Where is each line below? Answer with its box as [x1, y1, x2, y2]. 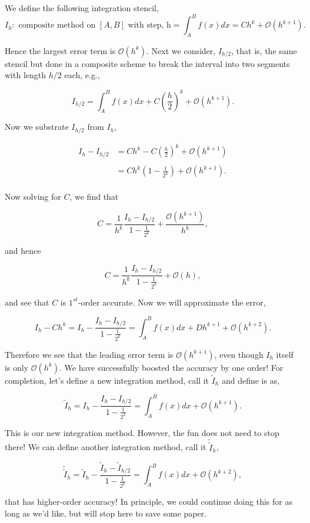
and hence [5, 244, 41, 257]
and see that [5, 296, 49, 308]
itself [276, 348, 294, 360]
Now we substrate [5, 120, 69, 133]
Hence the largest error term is [5, 44, 116, 56]
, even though [214, 348, 264, 360]
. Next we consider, [146, 44, 216, 56]
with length [5, 69, 46, 81]
